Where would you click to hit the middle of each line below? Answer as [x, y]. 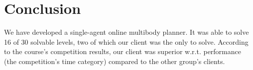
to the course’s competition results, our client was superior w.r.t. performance [123, 51]
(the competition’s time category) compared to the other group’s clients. [115, 61]
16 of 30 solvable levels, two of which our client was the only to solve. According [126, 41]
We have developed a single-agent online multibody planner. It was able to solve [126, 32]
